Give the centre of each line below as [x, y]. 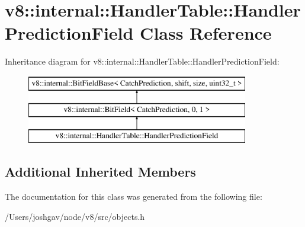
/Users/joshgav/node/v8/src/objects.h [75, 216]
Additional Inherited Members [100, 172]
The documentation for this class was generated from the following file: [134, 196]
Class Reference [206, 33]
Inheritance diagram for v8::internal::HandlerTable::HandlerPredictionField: [142, 61]
